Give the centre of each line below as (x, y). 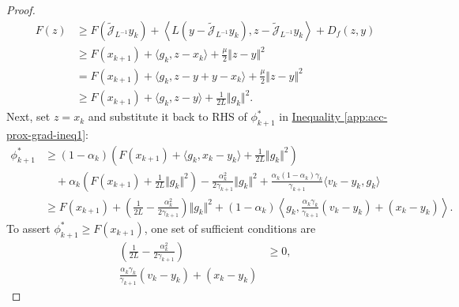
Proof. (21, 9)
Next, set (28, 116)
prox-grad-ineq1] (46, 135)
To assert (28, 228)
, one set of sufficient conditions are (230, 228)
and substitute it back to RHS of (167, 116)
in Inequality (310, 116)
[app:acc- (366, 116)
